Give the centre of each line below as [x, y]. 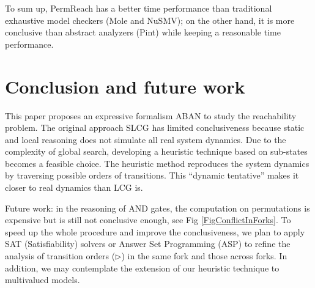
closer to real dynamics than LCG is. [74, 187]
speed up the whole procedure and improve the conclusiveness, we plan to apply [155, 231]
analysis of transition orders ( [60, 256]
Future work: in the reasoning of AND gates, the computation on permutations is [157, 208]
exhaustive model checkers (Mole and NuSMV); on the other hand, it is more [150, 20]
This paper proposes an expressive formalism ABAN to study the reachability [151, 115]
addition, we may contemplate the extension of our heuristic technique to [142, 268]
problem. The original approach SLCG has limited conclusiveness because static [155, 127]
